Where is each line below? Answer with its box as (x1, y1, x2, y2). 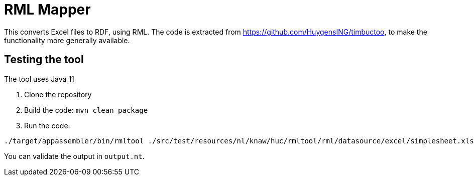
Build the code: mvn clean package (24, 105, 148, 114)
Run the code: (24, 121, 70, 130)
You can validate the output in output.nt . (4, 151, 145, 160)
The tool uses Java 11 (4, 74, 74, 83)
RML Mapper (4, 1, 91, 18)
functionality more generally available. (4, 36, 130, 45)
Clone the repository (24, 90, 92, 99)
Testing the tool (4, 53, 84, 66)
